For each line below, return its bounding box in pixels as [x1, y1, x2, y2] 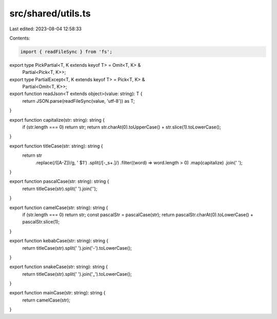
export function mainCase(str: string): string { [9, 290, 106, 296]
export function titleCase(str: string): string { [9, 143, 104, 149]
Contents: [9, 35, 30, 41]
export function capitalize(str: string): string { [9, 117, 105, 123]
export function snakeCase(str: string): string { [9, 264, 108, 270]
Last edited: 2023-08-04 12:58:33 [9, 26, 82, 32]
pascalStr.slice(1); [22, 219, 60, 225]
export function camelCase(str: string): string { [9, 204, 108, 211]
